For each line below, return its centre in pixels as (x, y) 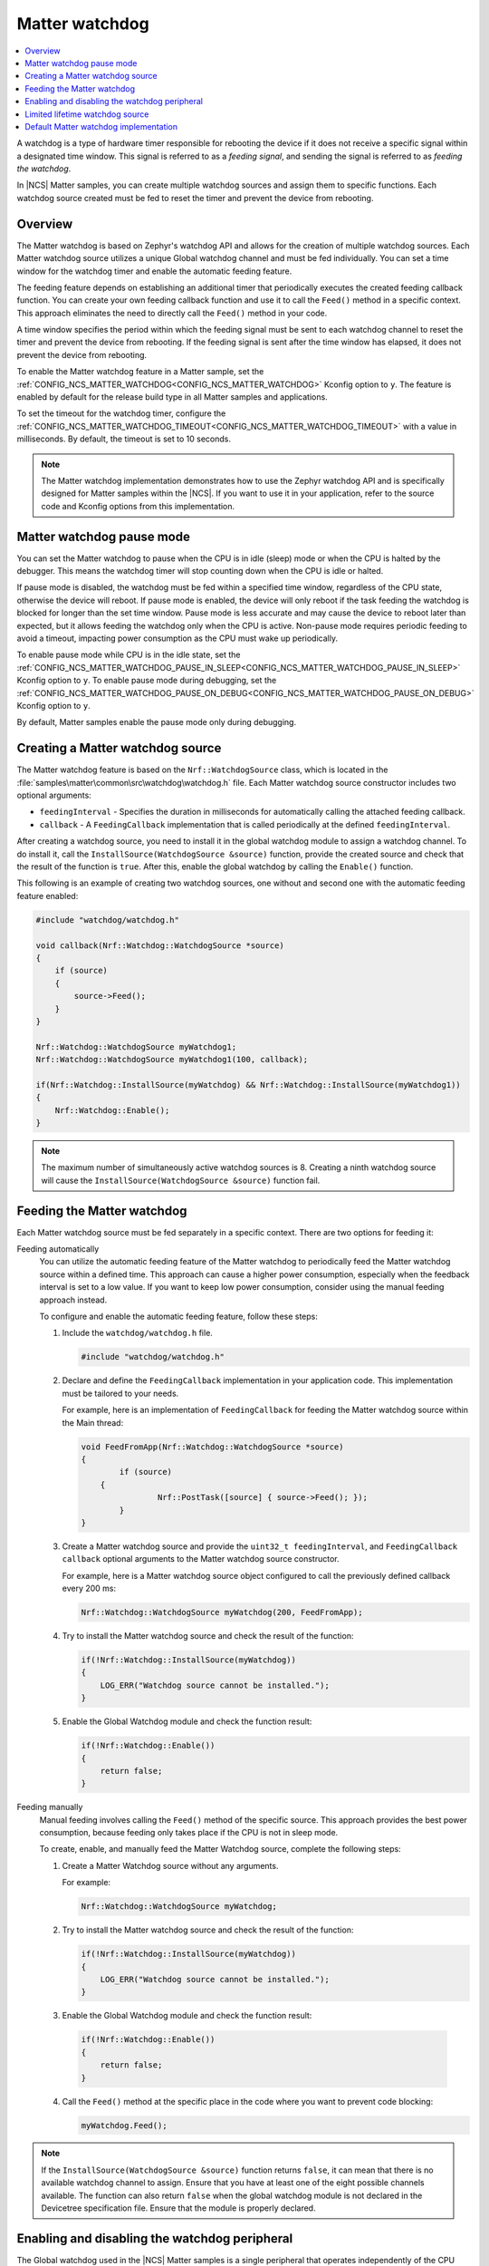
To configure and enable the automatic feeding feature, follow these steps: (179, 1317)
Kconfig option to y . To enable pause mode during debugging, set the (147, 681)
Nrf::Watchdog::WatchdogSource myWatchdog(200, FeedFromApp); (222, 1612)
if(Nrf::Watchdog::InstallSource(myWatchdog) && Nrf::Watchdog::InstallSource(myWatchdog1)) (248, 1085)
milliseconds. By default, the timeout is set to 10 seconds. (124, 439)
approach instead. (73, 1300)
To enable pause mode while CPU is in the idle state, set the (129, 655)
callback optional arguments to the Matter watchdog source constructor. (201, 1559)
